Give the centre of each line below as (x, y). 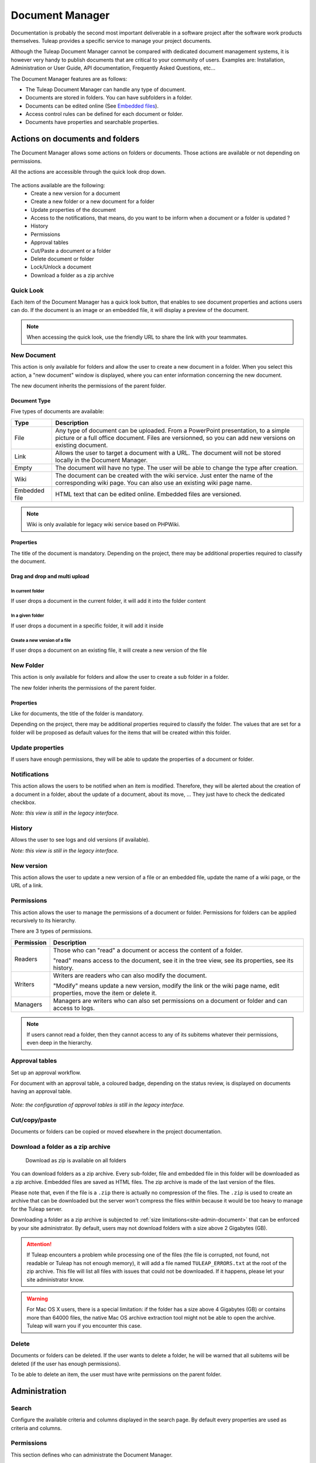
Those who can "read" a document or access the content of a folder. (148, 950)
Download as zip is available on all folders (76, 1160)
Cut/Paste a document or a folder (71, 250)
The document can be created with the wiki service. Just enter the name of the (164, 475)
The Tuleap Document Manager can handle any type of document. (106, 89)
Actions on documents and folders (75, 139)
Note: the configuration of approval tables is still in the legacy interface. (97, 1105)
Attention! (39, 1244)
